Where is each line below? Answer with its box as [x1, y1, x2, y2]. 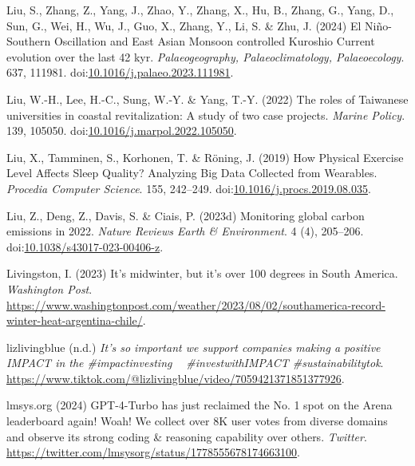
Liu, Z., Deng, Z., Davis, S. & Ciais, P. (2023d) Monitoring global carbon [6, 207, 365, 223]
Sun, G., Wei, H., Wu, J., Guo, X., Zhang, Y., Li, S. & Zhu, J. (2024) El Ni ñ [6, 17, 383, 34]
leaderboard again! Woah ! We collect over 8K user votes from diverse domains [6, 413, 388, 429]
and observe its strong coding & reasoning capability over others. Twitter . [6, 428, 367, 444]
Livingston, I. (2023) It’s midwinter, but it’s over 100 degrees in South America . [6, 265, 398, 282]
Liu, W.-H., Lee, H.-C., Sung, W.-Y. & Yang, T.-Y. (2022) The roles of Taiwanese [6, 90, 409, 107]
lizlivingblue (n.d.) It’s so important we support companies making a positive [6, 338, 381, 355]
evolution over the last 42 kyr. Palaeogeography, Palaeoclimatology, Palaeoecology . [6, 48, 405, 65]
